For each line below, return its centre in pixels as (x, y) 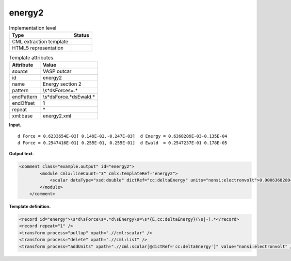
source (20, 71)
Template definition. (30, 206)
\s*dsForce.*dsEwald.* (69, 97)
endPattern (24, 97)
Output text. (21, 154)
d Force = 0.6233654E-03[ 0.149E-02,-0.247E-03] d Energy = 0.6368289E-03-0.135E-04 (122, 136)
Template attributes (31, 58)
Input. (15, 125)
